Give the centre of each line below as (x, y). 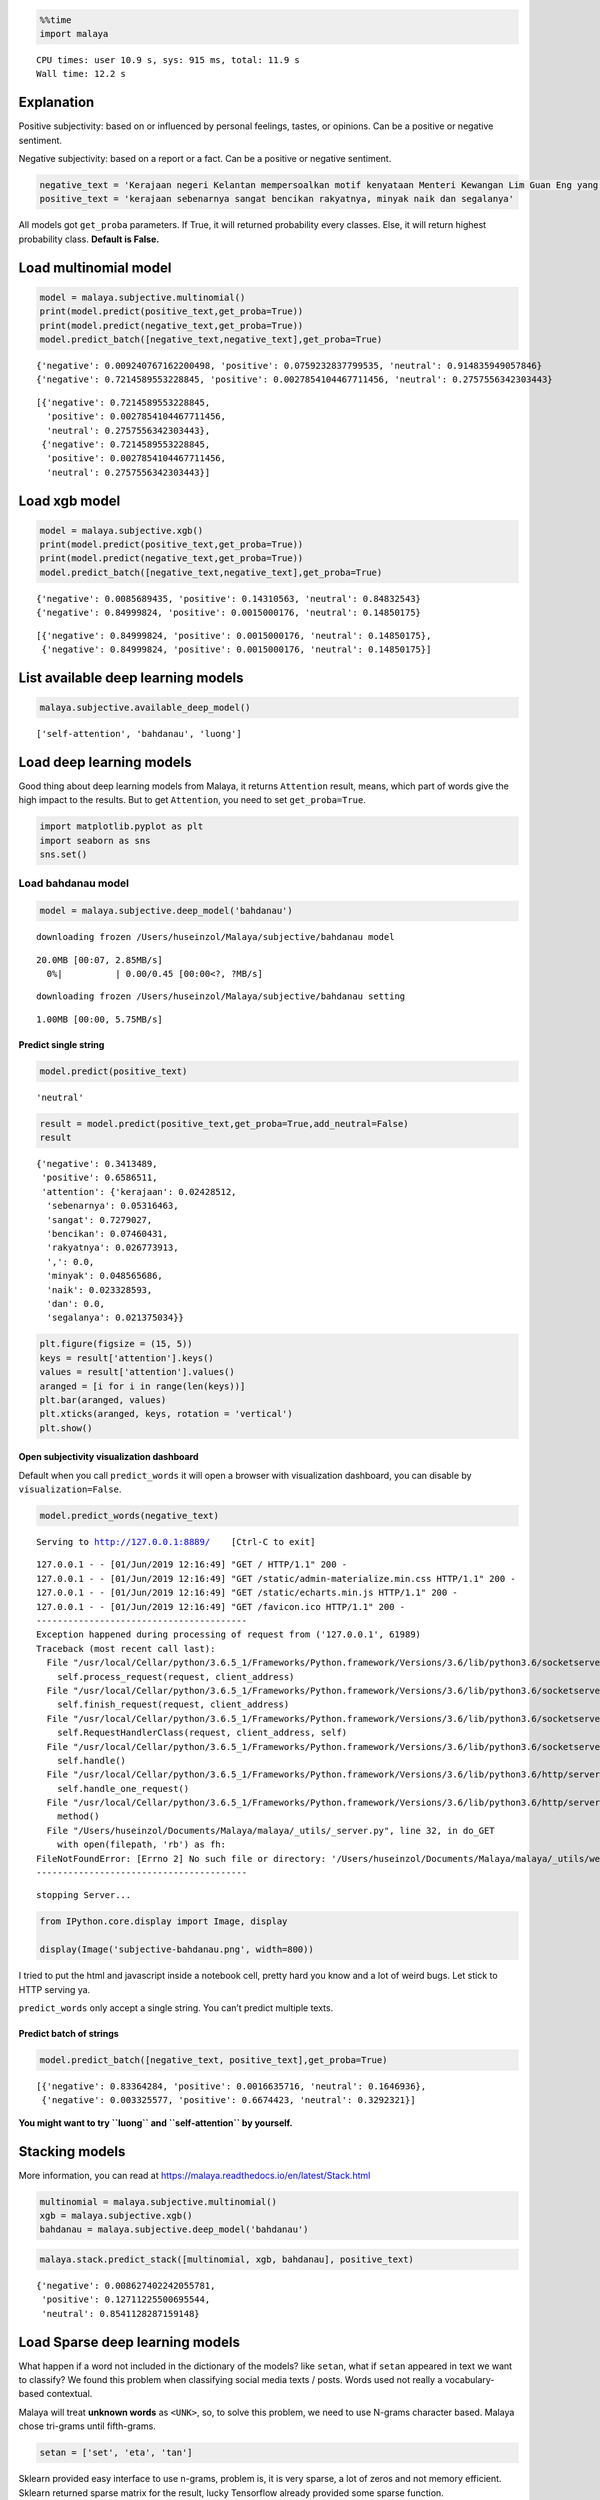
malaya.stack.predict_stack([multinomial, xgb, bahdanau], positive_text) (227, 2259)
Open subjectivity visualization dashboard (108, 1457)
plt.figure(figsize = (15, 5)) (116, 1344)
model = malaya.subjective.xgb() (121, 530)
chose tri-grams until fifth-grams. (87, 2426)
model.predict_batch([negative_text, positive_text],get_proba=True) (213, 2059)
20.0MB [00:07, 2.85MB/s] (100, 959)
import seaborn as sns (95, 840)
